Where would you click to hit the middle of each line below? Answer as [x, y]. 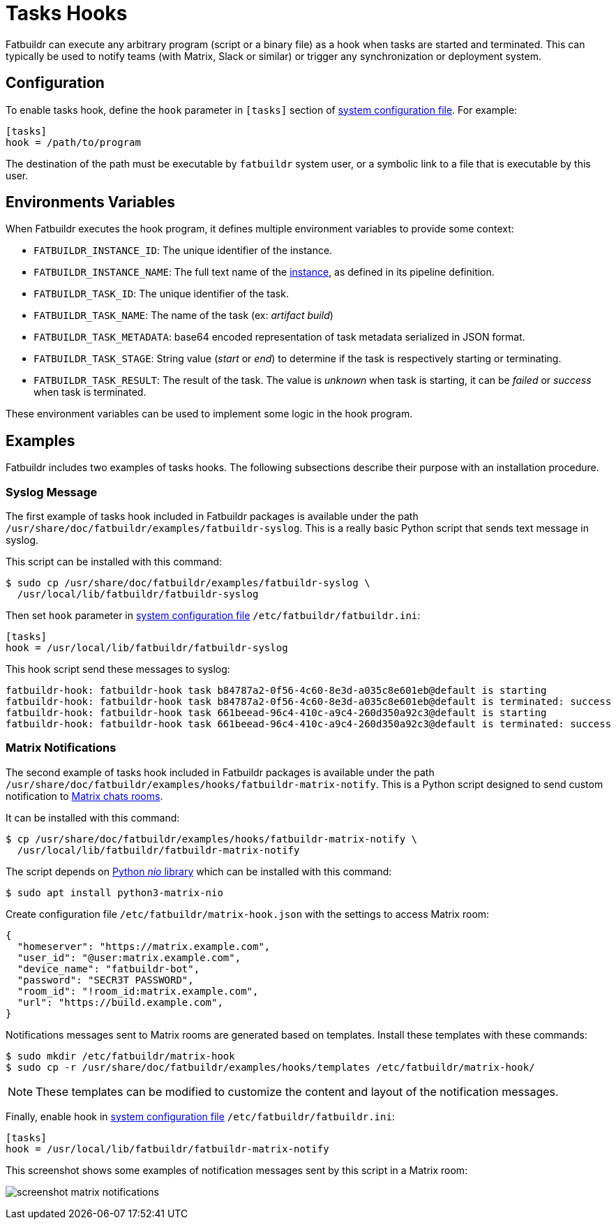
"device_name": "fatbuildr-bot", [108, 968]
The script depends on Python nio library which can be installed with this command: [199, 871]
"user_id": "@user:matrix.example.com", [129, 957]
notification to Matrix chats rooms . [84, 796]
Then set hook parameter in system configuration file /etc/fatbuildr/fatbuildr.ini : [213, 616]
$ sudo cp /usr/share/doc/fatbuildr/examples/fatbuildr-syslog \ [188, 583]
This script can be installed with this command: [114, 562]
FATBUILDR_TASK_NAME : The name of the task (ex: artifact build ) [183, 315]
